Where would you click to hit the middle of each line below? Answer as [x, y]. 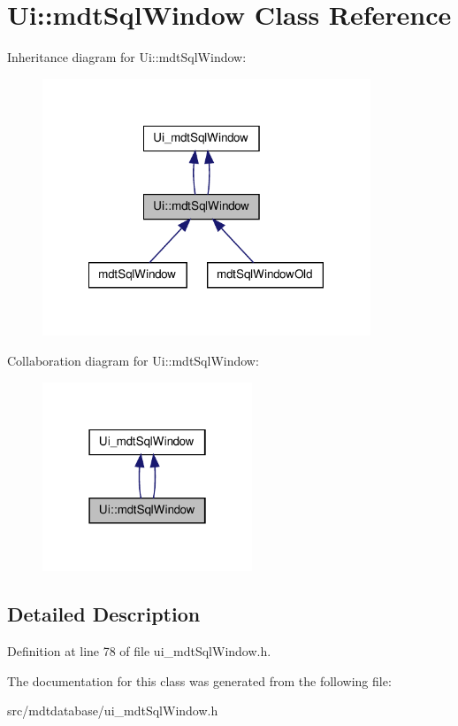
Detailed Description [104, 614]
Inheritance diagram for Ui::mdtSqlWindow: [127, 57]
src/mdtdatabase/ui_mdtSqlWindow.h [113, 711]
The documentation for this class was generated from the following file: [199, 680]
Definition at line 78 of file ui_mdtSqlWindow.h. [139, 651]
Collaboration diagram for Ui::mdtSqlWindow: [133, 361]
